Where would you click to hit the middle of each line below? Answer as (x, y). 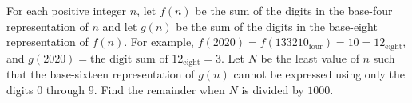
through (65, 89)
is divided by (273, 89)
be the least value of (310, 57)
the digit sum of (129, 59)
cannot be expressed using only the (319, 74)
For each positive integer (67, 10)
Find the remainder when (163, 89)
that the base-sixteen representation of (101, 74)
